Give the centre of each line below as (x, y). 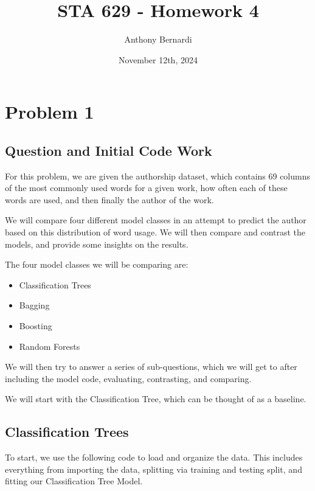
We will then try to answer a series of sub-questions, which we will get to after (151, 367)
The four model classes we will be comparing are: (97, 264)
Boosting (36, 326)
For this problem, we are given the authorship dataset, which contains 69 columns (158, 176)
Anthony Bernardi (158, 39)
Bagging (34, 305)
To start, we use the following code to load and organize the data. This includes (154, 457)
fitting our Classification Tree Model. (74, 481)
